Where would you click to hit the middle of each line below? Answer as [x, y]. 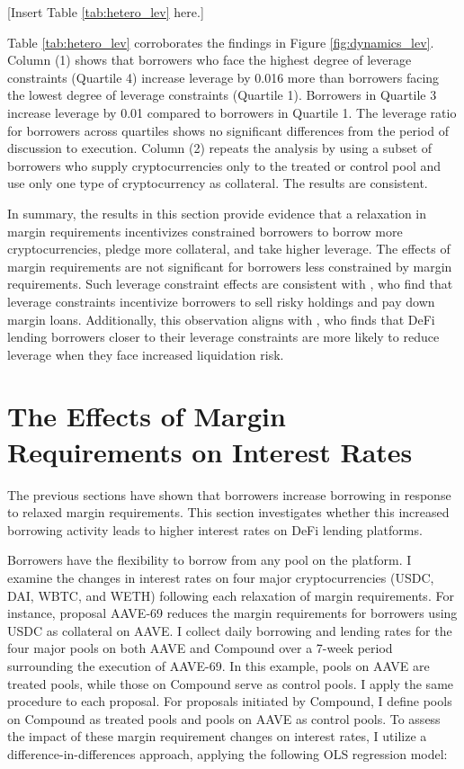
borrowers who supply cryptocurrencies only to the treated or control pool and [224, 165]
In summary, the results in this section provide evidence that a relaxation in [217, 213]
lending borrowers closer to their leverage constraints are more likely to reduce [223, 337]
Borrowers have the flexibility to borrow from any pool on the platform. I [210, 560]
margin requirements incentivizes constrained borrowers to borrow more [205, 231]
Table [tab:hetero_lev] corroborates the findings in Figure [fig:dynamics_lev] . [221, 42]
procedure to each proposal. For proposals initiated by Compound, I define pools [230, 701]
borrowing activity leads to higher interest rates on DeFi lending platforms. [215, 529]
